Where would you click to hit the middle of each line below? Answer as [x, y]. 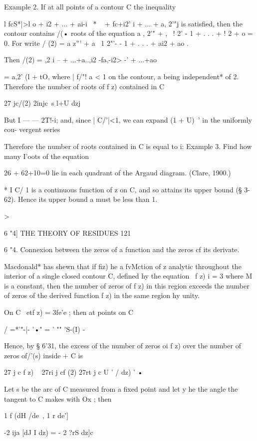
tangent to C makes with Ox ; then [58, 398]
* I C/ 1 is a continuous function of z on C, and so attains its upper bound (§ [123, 189]
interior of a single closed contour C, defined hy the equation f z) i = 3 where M [128, 276]
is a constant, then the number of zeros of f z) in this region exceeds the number [127, 285]
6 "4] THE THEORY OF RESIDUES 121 [68, 232]
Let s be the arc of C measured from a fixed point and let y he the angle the [121, 389]
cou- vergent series [32, 129]
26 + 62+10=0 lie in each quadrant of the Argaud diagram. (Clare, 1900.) [118, 173]
